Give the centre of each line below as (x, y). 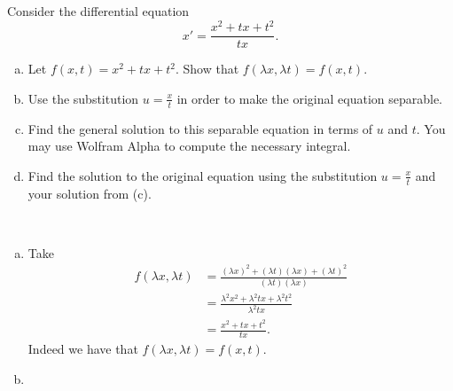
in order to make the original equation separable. (310, 98)
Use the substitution (83, 98)
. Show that (207, 69)
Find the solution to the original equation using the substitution (203, 175)
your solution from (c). (90, 193)
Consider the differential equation (98, 11)
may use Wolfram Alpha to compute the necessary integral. (189, 146)
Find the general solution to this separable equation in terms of (200, 128)
